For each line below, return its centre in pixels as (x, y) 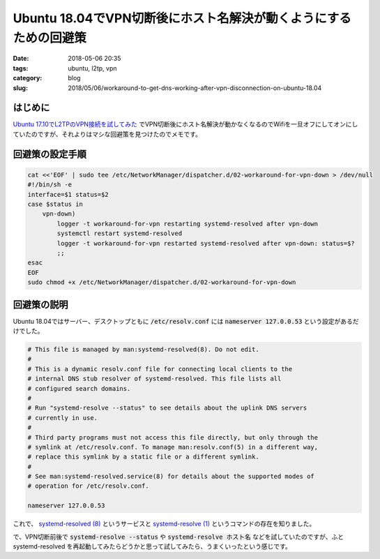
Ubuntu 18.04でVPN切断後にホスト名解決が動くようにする (182, 18)
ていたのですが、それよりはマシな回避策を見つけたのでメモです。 (107, 134)
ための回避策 (50, 38)
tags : (21, 68)
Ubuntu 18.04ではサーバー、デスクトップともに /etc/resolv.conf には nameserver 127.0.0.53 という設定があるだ (186, 321)
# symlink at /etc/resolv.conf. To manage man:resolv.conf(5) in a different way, (173, 447)
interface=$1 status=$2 (68, 194)
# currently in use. (62, 418)
